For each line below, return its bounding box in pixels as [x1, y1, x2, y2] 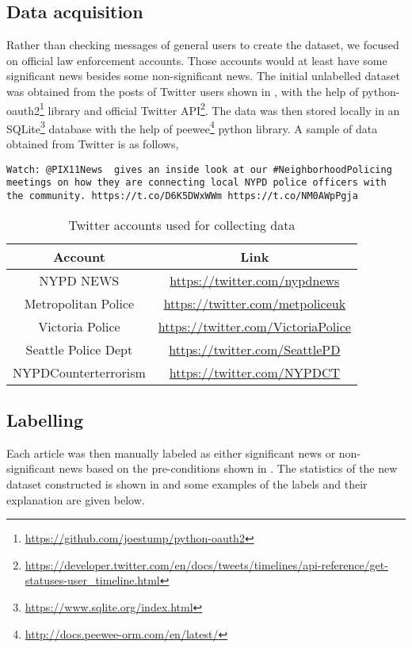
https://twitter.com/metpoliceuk [163, 293, 346, 312]
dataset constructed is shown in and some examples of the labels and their [6, 476, 368, 493]
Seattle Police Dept [25, 339, 133, 359]
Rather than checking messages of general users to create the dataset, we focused [6, 36, 399, 53]
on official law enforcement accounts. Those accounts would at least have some [6, 52, 387, 68]
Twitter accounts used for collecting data [68, 215, 296, 234]
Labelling [6, 408, 84, 432]
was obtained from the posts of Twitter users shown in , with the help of [6, 82, 359, 99]
